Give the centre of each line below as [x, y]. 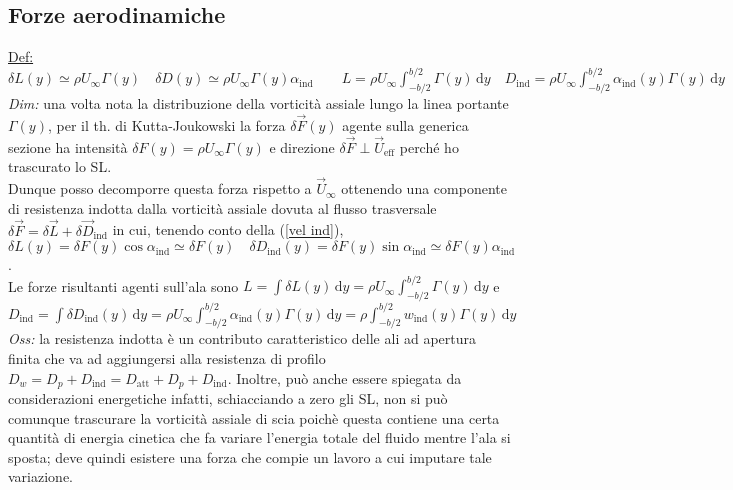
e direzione [302, 146]
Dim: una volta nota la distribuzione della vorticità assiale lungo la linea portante [258, 103]
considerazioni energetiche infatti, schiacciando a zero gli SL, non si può [228, 397]
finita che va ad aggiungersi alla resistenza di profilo [167, 357]
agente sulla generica [405, 124]
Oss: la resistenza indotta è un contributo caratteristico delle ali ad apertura [242, 338]
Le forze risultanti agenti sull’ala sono [123, 285]
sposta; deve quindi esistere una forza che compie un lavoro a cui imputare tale [250, 456]
